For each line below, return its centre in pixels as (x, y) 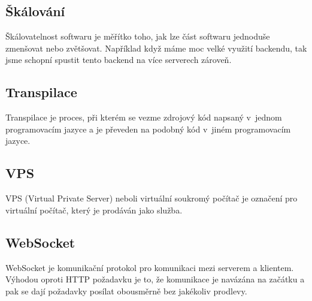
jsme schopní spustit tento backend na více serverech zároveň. (119, 60)
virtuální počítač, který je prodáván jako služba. (94, 210)
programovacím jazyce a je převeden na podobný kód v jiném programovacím (148, 129)
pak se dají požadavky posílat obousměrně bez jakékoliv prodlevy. (126, 291)
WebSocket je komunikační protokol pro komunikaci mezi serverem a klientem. (150, 267)
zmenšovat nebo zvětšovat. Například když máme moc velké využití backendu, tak (156, 48)
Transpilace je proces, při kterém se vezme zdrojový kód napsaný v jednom (144, 117)
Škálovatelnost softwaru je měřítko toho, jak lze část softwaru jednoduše (138, 36)
